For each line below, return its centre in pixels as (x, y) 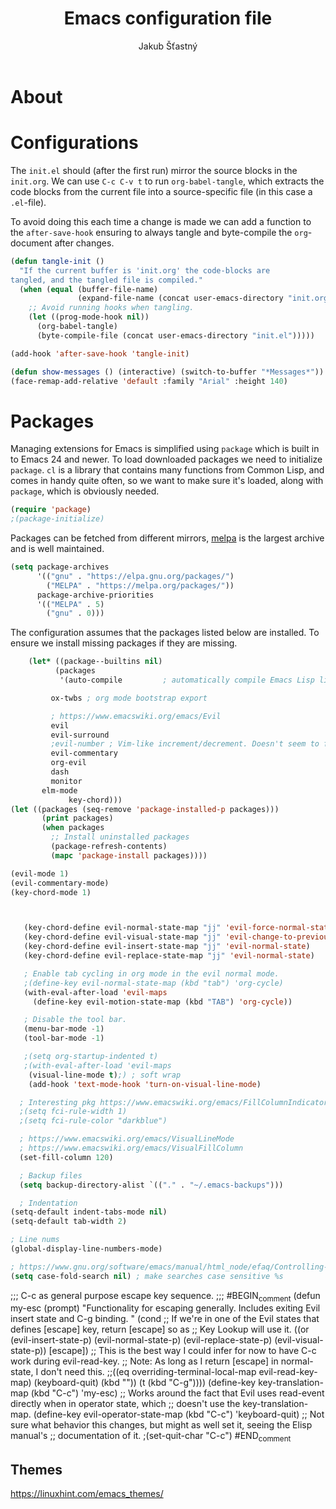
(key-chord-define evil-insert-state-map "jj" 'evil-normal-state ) (167, 947)
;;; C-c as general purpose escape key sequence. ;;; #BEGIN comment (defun (165, 1296)
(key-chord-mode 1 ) (51, 892)
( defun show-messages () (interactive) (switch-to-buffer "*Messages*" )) (167, 372)
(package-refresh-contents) (109, 847)
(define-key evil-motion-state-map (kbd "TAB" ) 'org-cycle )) (162, 1002)
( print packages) (77, 818)
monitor (66, 781)
